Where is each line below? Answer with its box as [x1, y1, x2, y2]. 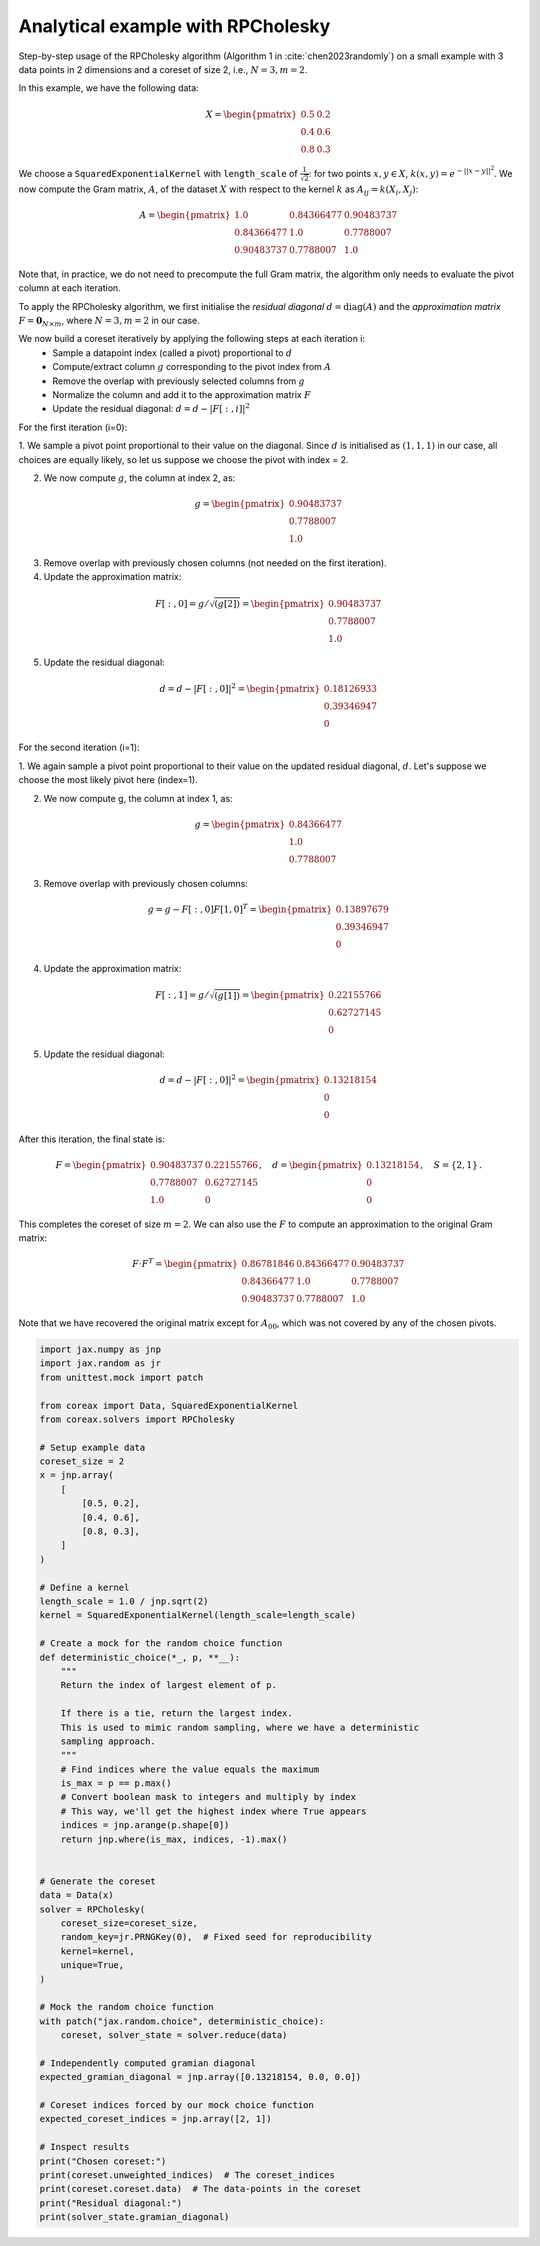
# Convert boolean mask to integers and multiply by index [60, 1791, 357, 1803]
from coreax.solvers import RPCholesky [39, 1413, 235, 1425]
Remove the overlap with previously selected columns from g [52, 375, 305, 387]
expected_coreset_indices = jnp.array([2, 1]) [39, 2113, 272, 2125]
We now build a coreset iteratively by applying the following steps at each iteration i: [18, 333, 365, 345]
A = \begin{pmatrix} [139, 210, 231, 221]
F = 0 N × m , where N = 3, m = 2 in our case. [18, 315, 200, 329]
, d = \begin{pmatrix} [258, 1159, 364, 1170]
